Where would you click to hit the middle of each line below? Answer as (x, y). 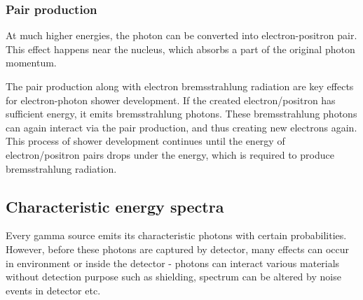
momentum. (31, 63)
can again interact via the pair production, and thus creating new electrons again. (181, 127)
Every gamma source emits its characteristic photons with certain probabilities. (176, 235)
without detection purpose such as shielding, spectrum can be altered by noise (173, 277)
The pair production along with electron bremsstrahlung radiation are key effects (180, 86)
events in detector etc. (53, 290)
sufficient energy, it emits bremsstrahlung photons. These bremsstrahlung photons (181, 114)
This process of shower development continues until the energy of (145, 141)
